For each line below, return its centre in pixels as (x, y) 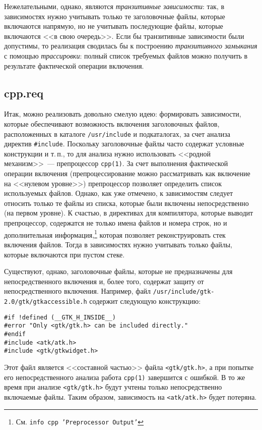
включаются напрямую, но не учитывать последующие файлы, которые (114, 26)
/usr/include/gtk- (184, 292)
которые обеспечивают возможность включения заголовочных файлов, (112, 123)
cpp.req (24, 93)
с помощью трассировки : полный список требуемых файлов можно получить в (126, 55)
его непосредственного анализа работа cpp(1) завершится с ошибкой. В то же (125, 377)
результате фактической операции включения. (74, 65)
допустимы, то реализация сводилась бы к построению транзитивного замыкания (131, 46)
